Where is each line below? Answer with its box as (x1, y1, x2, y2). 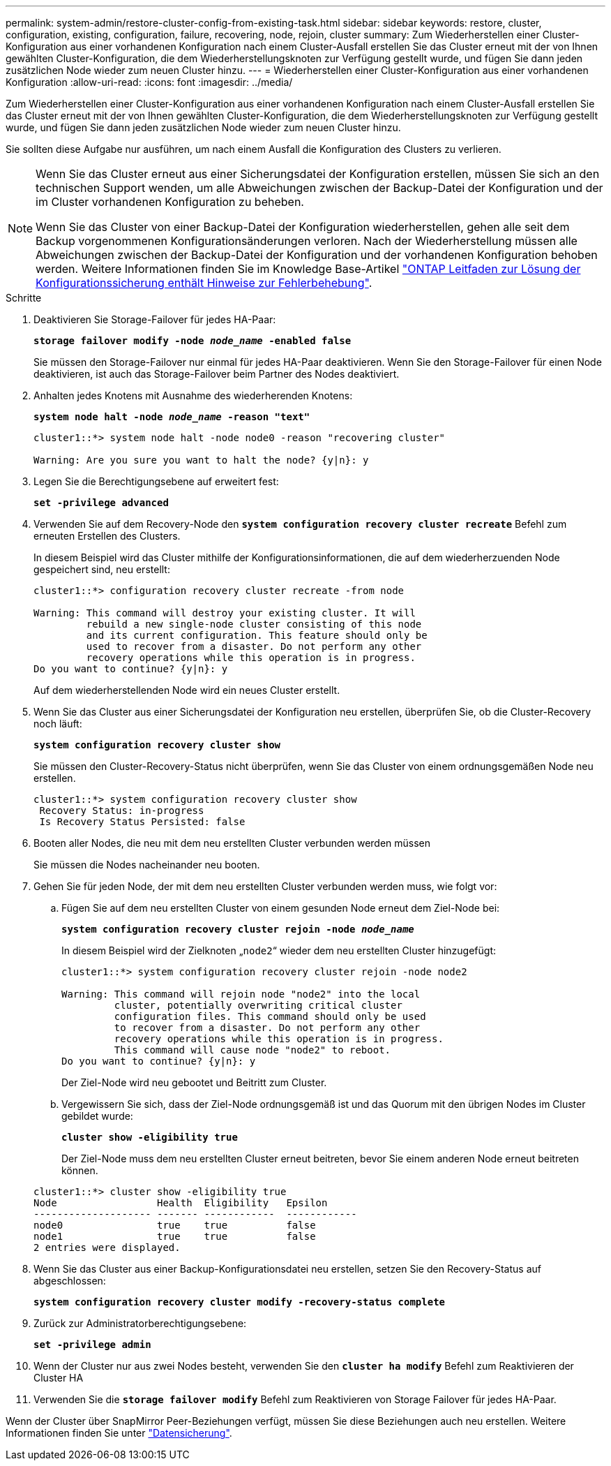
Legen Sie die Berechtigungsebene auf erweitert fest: (33, 475, 279, 487)
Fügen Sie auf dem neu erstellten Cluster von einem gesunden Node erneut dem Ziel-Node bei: (61, 902, 500, 914)
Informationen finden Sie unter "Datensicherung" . (6, 1427, 232, 1439)
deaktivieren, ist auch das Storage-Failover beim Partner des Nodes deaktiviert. (33, 368, 400, 380)
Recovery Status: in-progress (39, 805, 204, 816)
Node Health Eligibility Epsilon (33, 1197, 328, 1208)
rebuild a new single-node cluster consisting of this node (86, 619, 422, 630)
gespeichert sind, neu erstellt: (33, 563, 170, 575)
